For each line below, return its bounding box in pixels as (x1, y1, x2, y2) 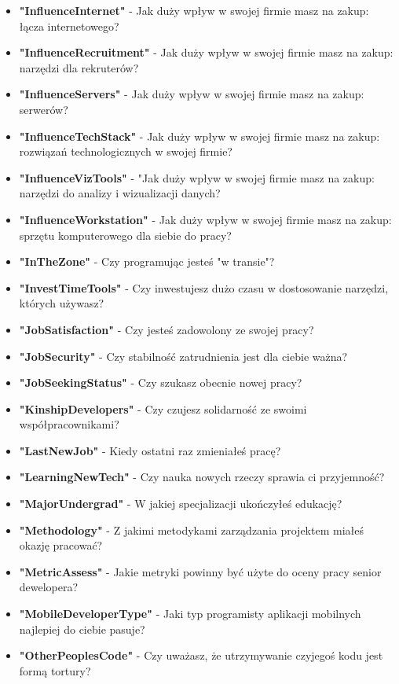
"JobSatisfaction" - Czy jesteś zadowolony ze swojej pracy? (19, 321, 314, 337)
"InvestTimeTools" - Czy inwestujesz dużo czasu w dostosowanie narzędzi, (19, 279, 389, 296)
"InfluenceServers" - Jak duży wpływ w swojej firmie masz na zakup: (19, 86, 364, 102)
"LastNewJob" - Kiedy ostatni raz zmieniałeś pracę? (19, 442, 281, 458)
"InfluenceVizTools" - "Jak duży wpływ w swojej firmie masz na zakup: (19, 169, 375, 186)
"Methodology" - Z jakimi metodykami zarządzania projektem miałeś (19, 521, 364, 538)
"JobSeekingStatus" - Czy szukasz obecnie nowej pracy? (19, 374, 302, 391)
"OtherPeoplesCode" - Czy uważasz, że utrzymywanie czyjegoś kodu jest (19, 647, 383, 664)
